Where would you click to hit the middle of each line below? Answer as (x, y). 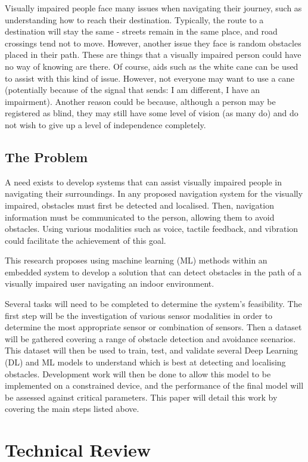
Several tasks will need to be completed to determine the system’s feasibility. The (153, 304)
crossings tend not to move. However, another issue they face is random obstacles (153, 43)
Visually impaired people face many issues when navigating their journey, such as (153, 8)
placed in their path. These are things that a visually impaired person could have (153, 55)
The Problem (46, 156)
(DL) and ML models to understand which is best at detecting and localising (145, 362)
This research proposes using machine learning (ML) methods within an (136, 260)
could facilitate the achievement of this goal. (85, 240)
